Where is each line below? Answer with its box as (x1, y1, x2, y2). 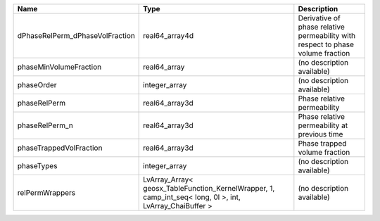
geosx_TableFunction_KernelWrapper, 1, (143, 184, 275, 193)
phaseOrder (17, 80, 57, 89)
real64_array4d (143, 31, 194, 40)
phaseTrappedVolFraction (17, 143, 103, 153)
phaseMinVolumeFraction (17, 62, 102, 72)
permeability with (298, 31, 355, 40)
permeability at (298, 120, 348, 130)
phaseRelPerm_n (17, 120, 74, 130)
